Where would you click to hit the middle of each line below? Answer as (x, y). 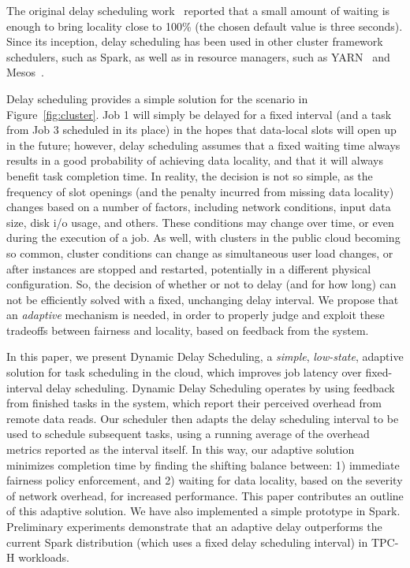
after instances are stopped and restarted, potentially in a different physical (189, 268)
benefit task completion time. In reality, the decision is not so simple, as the (190, 175)
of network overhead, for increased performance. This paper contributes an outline (205, 495)
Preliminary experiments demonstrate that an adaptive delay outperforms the (194, 526)
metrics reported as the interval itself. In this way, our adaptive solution (181, 449)
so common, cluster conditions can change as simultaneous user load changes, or (200, 252)
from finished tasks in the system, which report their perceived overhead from (194, 403)
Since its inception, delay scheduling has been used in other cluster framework (195, 41)
